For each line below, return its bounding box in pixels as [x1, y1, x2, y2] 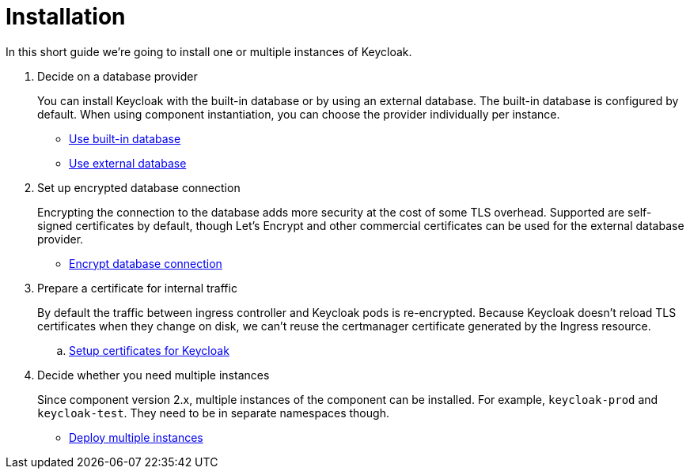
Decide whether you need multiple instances [37, 368, 270, 382]
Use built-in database [69, 131, 181, 145]
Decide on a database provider [37, 69, 198, 83]
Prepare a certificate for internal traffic [37, 281, 237, 295]
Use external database [69, 156, 187, 170]
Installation [6, 3, 126, 30]
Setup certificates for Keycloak [69, 343, 229, 357]
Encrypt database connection [69, 256, 222, 270]
